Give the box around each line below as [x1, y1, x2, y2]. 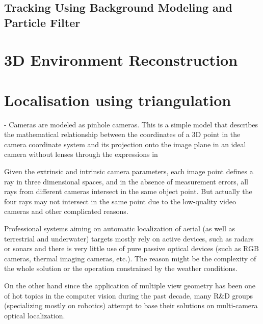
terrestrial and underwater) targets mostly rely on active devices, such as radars [4, 233, 254, 244]
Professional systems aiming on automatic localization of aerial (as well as [4, 223, 235, 234]
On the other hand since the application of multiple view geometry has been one [4, 280, 255, 290]
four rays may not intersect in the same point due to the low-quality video [4, 196, 236, 206]
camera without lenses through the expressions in [4, 149, 158, 159]
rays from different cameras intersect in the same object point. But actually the [4, 186, 252, 197]
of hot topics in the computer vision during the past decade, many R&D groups [4, 290, 253, 301]
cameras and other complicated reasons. [4, 206, 128, 217]
